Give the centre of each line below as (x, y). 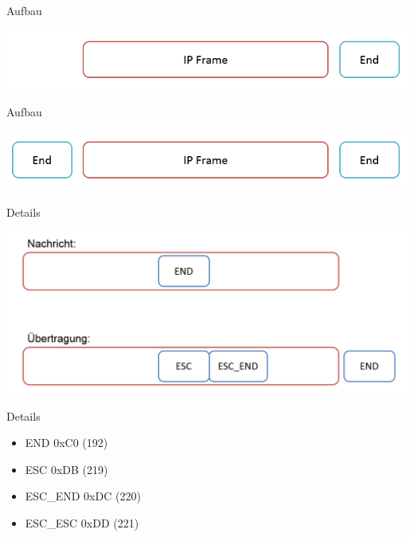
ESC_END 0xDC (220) (83, 496)
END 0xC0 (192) (66, 443)
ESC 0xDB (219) (66, 469)
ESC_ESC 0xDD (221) (82, 522)
